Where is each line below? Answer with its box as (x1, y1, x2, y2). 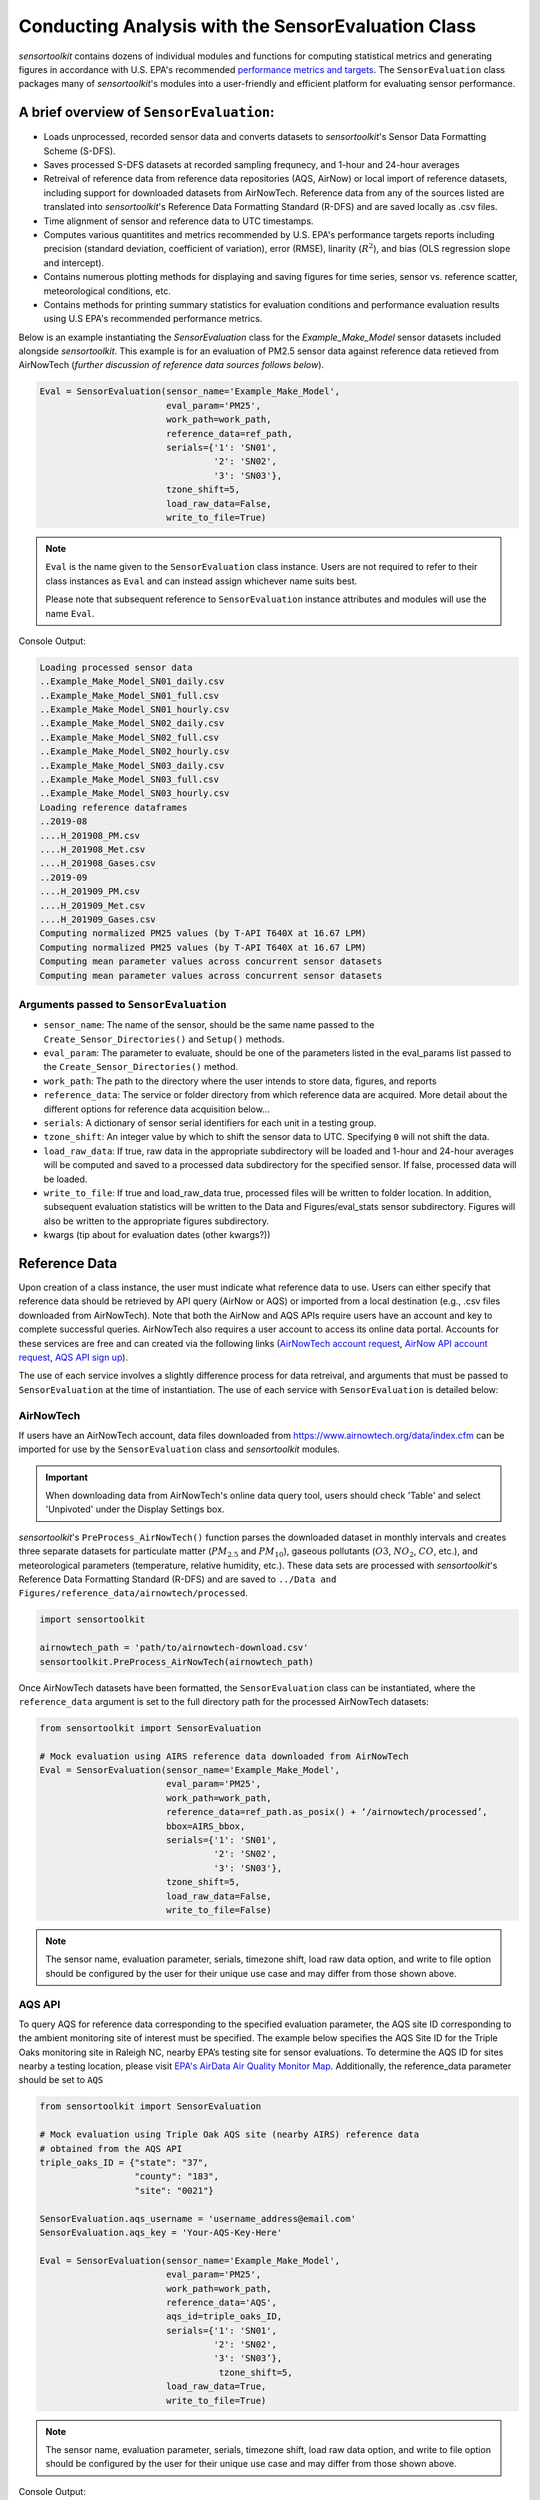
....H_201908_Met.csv (39, 843, 146, 855)
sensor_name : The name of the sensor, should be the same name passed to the (43, 1019, 375, 1031)
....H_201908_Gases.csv (39, 858, 157, 869)
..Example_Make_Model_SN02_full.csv (39, 731, 220, 743)
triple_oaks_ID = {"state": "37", (39, 2157, 209, 2168)
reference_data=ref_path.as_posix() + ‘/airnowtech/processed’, (165, 1806, 489, 1818)
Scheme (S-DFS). (43, 145, 116, 157)
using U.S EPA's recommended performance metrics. (43, 313, 263, 325)
